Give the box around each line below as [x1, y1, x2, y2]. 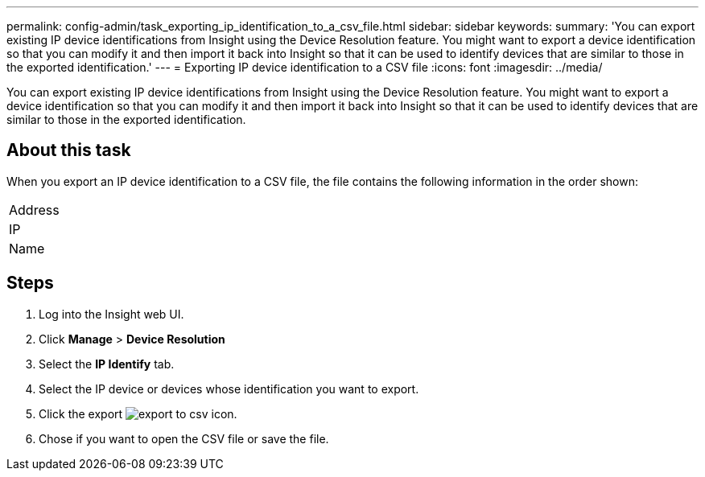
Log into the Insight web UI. [39, 306, 184, 321]
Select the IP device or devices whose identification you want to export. [39, 381, 419, 396]
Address [9, 201, 60, 218]
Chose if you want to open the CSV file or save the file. [39, 431, 329, 446]
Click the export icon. [39, 406, 237, 421]
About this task [6, 140, 131, 161]
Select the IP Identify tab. [39, 356, 175, 371]
